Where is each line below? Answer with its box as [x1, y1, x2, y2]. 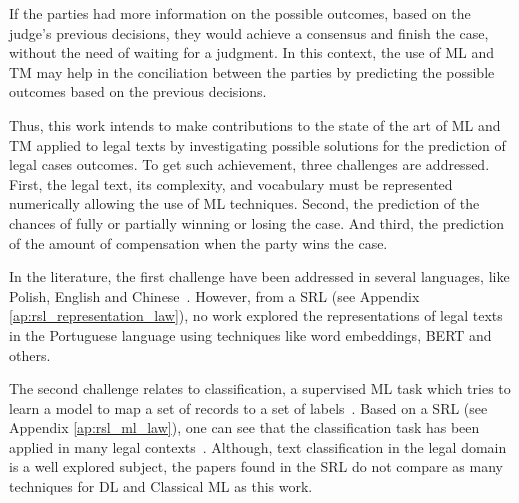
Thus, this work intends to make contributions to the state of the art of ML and [9, 114, 501, 135]
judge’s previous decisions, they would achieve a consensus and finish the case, [9, 22, 489, 43]
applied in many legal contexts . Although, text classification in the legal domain [9, 436, 507, 457]
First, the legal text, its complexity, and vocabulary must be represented [9, 173, 453, 194]
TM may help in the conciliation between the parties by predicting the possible [9, 61, 495, 82]
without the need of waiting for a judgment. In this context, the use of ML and [9, 42, 494, 63]
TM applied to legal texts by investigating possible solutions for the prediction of [9, 134, 506, 155]
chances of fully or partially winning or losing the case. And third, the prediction [9, 212, 505, 233]
